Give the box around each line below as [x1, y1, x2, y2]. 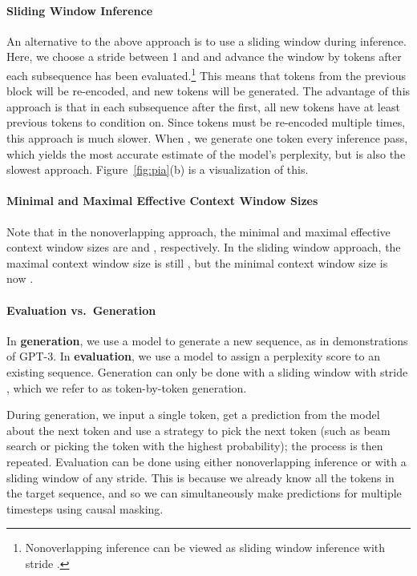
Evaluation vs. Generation [6, 301, 156, 318]
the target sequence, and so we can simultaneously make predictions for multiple [6, 485, 402, 501]
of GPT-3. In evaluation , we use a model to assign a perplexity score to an [6, 348, 380, 365]
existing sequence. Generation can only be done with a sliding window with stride [6, 363, 408, 380]
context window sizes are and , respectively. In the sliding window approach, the [6, 239, 401, 256]
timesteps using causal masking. [6, 500, 164, 517]
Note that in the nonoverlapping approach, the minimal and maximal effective [6, 223, 391, 240]
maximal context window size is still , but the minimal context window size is [6, 254, 388, 271]
